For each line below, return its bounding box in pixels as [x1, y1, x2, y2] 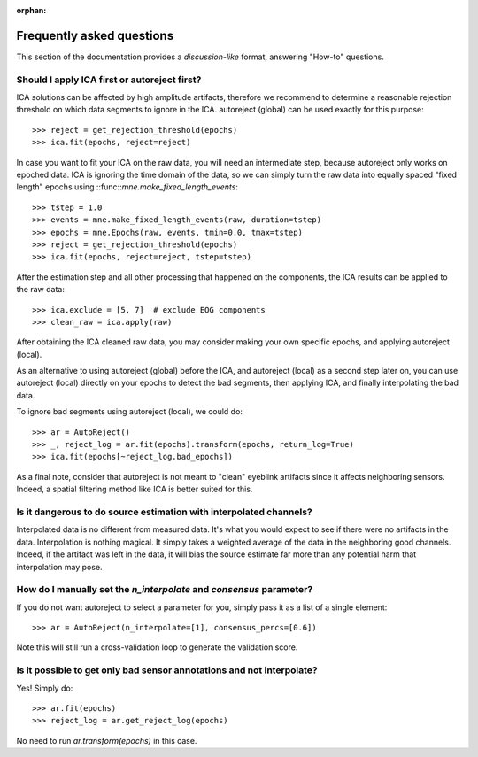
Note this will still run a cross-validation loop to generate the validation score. [16, 642, 298, 653]
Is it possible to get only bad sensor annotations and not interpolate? [16, 664, 318, 676]
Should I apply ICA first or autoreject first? [16, 73, 202, 86]
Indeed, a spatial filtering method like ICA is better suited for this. [16, 483, 253, 495]
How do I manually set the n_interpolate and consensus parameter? [16, 583, 313, 596]
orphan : [16, 5, 47, 15]
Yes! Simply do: [16, 683, 73, 693]
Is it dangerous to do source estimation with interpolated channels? [16, 506, 313, 518]
